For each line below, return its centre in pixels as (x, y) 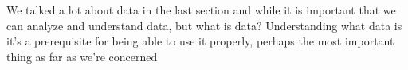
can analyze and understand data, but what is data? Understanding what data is (204, 25)
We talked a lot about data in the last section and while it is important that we (201, 10)
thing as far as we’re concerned (82, 56)
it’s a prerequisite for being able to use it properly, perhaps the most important (200, 41)
